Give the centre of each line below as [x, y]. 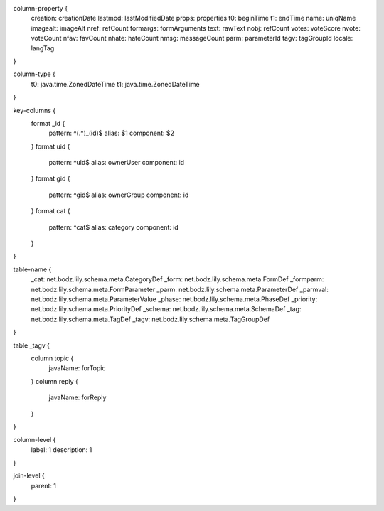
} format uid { [50, 146]
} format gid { [50, 178]
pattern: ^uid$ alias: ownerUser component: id [117, 163]
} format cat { [50, 211]
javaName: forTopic [77, 368]
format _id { [48, 123]
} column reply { [54, 381]
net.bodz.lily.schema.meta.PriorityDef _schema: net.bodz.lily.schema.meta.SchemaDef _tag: [166, 309]
